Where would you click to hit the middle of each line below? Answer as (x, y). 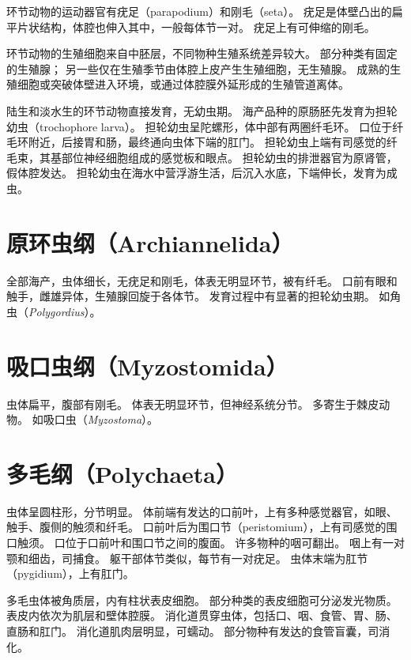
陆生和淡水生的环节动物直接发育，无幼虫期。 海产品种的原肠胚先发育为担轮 (202, 110)
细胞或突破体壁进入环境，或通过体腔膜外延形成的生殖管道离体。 (183, 84)
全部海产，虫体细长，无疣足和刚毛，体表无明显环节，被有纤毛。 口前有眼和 (202, 280)
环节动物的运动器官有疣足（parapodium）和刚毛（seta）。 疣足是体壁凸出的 (199, 11)
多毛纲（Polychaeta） (123, 473)
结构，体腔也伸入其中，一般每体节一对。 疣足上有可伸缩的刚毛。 (207, 26)
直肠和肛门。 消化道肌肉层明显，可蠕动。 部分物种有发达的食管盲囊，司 (193, 631)
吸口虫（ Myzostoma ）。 (101, 419)
